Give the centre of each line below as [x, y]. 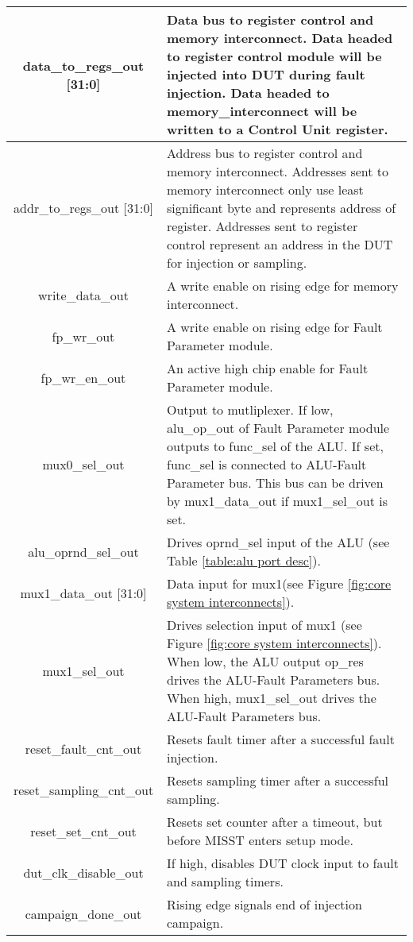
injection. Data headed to [248, 93]
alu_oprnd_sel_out [83, 551]
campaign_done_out [83, 913]
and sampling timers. [225, 881]
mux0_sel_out [83, 464]
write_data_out [83, 295]
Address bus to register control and [264, 153]
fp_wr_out [83, 336]
